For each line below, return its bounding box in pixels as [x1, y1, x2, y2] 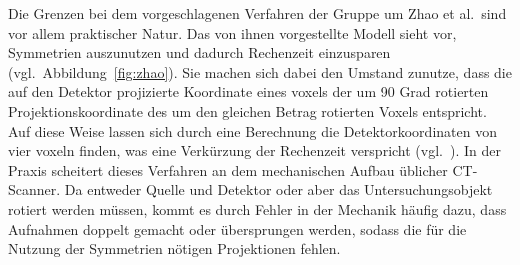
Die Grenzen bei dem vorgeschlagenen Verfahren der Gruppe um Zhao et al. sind [8, 3, 507, 23]
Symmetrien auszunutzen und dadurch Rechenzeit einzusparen [8, 42, 391, 63]
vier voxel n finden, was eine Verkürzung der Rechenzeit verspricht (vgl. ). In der [8, 140, 501, 161]
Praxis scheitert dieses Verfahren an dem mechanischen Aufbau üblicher [8, 159, 448, 180]
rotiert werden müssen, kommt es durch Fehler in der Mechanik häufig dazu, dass [8, 198, 507, 219]
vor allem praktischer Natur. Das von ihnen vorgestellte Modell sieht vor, [8, 22, 457, 43]
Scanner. [8, 179, 61, 200]
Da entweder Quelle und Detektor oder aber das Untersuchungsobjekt [64, 179, 493, 200]
